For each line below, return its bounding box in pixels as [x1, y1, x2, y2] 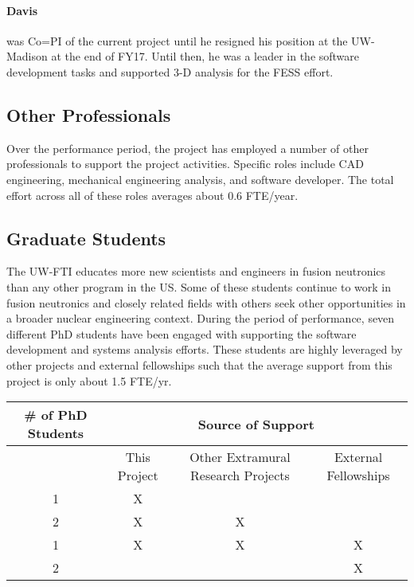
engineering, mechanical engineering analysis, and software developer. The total [6, 170, 394, 187]
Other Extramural [189, 448, 291, 467]
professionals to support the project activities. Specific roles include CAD [6, 155, 364, 172]
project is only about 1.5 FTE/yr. [6, 372, 172, 389]
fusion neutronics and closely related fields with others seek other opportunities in [6, 294, 406, 311]
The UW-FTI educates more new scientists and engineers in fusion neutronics [6, 263, 386, 280]
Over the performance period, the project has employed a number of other [6, 139, 369, 156]
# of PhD [24, 405, 88, 425]
